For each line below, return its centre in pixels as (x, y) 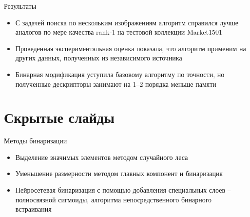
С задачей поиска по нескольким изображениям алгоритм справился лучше (127, 22)
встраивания (33, 209)
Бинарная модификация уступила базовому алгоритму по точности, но (120, 74)
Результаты (20, 6)
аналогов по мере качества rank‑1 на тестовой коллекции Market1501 (119, 32)
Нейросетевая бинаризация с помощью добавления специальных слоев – (123, 190)
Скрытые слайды (59, 117)
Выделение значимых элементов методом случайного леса (102, 157)
